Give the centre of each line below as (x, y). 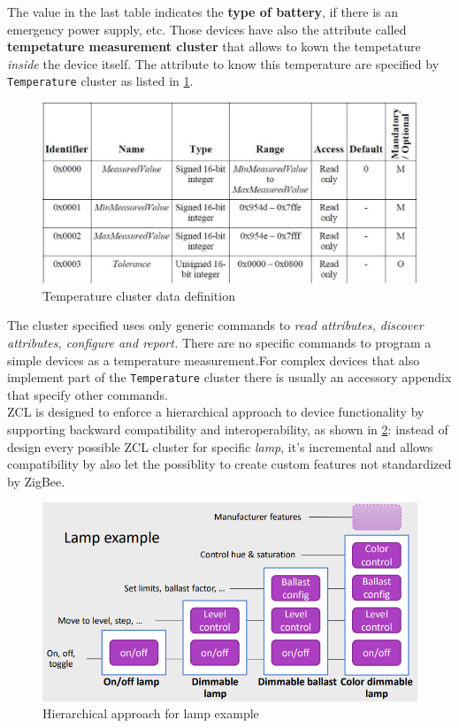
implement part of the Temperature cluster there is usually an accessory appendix (229, 377)
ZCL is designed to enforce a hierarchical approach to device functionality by (216, 412)
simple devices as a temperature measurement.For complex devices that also (214, 360)
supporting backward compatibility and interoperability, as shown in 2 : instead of (228, 429)
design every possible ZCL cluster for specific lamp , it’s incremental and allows (220, 446)
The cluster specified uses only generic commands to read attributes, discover (215, 325)
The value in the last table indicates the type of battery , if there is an (203, 11)
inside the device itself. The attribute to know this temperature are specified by (223, 63)
